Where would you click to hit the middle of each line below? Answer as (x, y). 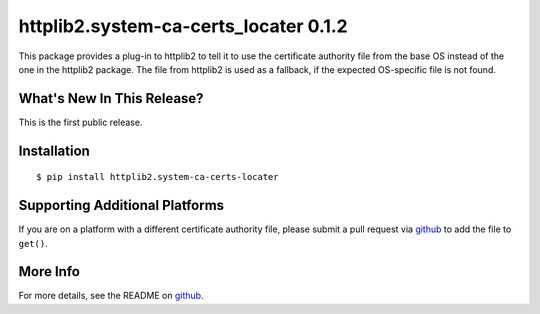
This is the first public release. (80, 122)
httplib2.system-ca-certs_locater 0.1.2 (183, 26)
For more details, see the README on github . (111, 296)
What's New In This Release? (111, 98)
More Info (49, 271)
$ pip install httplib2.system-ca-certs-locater (157, 177)
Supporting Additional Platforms (121, 205)
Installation (54, 150)
